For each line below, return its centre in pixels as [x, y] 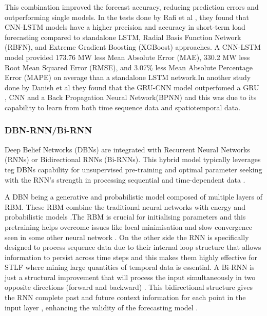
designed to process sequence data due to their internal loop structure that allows [133, 247]
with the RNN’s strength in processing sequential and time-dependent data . [125, 179]
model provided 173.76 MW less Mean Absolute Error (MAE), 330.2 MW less [127, 57]
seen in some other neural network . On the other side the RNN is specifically [127, 237]
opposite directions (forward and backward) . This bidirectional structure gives [129, 287]
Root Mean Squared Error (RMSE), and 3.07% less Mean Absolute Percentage [129, 67]
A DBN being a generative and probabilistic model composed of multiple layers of [134, 197]
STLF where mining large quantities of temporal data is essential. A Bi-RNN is [130, 267]
